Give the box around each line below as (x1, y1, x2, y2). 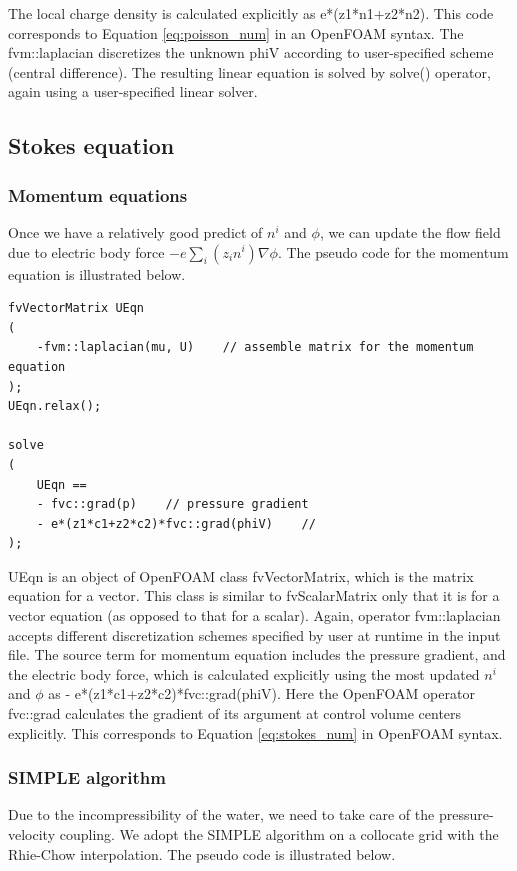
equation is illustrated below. (8, 263, 186, 284)
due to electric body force (8, 241, 165, 262)
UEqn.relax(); (8, 399, 102, 414)
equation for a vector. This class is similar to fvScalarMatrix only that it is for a (8, 585, 500, 606)
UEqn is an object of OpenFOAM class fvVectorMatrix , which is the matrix (8, 565, 474, 586)
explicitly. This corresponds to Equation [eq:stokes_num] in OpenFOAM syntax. (8, 722, 503, 743)
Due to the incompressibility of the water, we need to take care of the (8, 804, 435, 825)
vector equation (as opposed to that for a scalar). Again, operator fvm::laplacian (8, 605, 501, 626)
